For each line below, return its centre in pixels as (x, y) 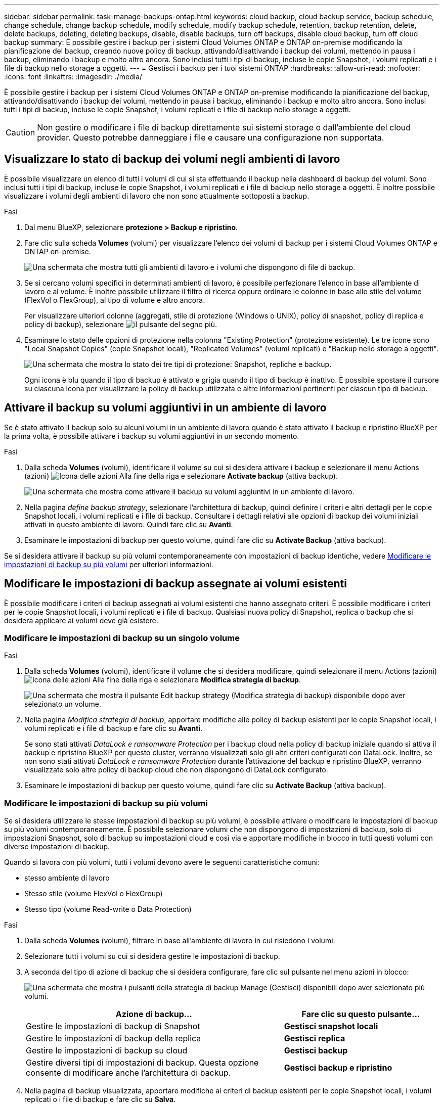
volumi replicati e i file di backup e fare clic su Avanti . (114, 728)
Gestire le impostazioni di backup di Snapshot (113, 1026)
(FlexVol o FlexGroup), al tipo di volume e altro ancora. (115, 300)
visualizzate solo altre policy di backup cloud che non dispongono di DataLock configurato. (176, 770)
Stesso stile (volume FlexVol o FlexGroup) (94, 894)
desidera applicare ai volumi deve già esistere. (81, 620)
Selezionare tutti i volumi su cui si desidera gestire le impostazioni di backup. (152, 956)
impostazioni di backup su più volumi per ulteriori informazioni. (109, 564)
